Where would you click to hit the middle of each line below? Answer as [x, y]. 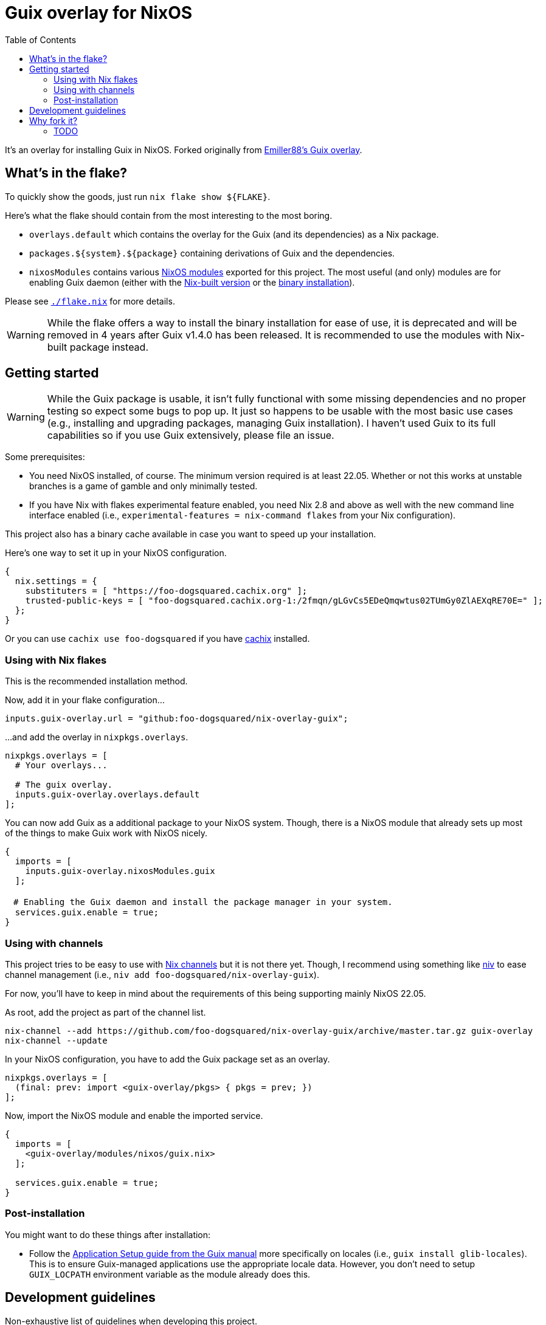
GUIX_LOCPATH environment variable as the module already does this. [170, 1274]
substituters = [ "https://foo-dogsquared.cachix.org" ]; [166, 591]
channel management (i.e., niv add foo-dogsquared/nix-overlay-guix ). [162, 974]
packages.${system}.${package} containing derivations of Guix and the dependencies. [212, 253]
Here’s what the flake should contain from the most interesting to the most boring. [169, 215]
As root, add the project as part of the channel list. [105, 1012]
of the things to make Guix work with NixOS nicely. [106, 833]
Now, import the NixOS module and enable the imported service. [134, 1115]
